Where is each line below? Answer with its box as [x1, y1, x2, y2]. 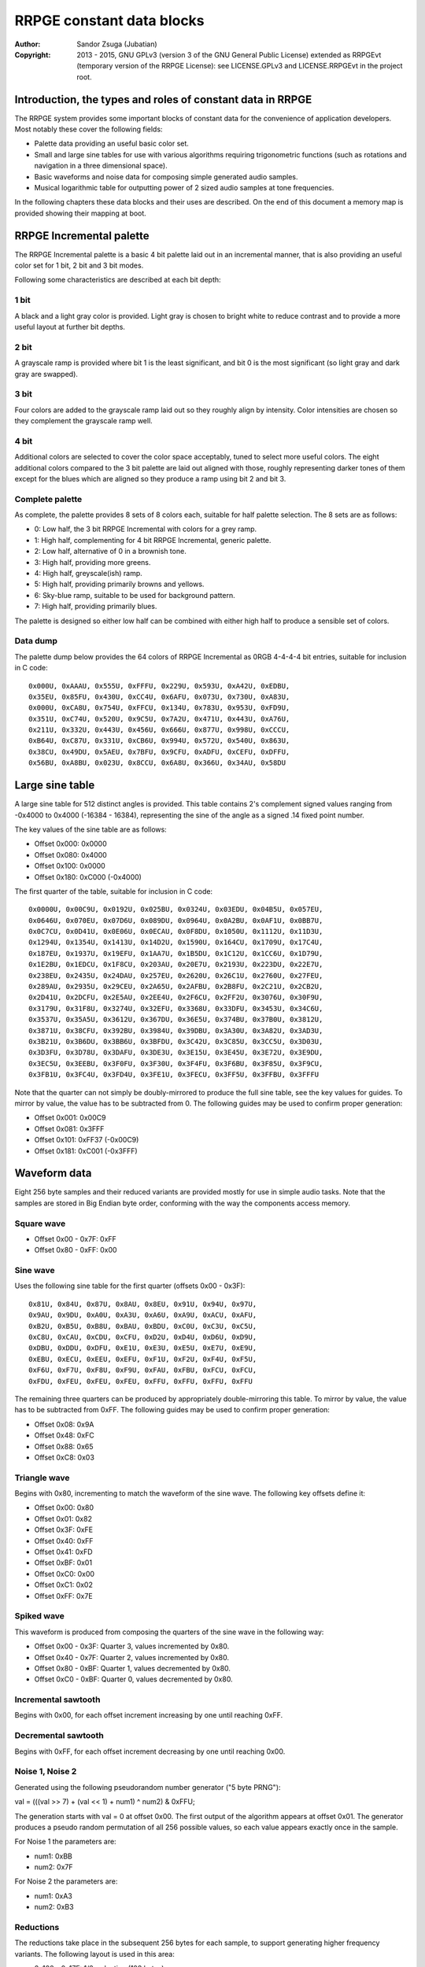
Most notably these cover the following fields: [14, 124, 163, 134]
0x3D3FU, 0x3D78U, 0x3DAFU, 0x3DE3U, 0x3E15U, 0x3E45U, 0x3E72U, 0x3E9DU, [28, 1048, 323, 1057]
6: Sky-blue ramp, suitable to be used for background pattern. [34, 590, 235, 600]
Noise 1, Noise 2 [14, 1766, 77, 1777]
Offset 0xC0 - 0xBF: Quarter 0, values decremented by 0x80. [34, 1674, 233, 1684]
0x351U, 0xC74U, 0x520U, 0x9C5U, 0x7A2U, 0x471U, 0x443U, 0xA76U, [28, 714, 290, 723]
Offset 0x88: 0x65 [34, 1441, 94, 1451]
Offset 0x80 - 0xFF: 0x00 [34, 1246, 117, 1255]
